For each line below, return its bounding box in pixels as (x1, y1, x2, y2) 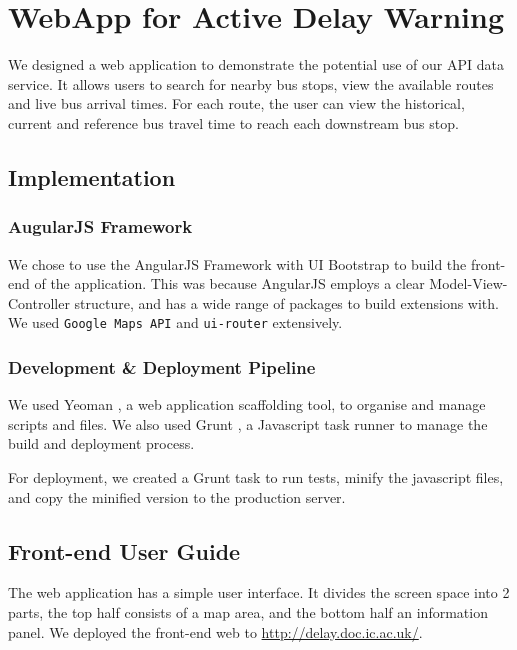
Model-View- (429, 273, 508, 294)
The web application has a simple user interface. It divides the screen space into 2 (8, 582, 510, 603)
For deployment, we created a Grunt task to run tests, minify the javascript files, (8, 466, 504, 487)
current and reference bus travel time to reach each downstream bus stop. (8, 112, 459, 133)
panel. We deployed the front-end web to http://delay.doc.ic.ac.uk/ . (8, 621, 423, 642)
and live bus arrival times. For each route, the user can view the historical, (8, 93, 465, 114)
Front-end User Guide (8, 535, 241, 566)
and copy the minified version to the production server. (8, 486, 346, 507)
